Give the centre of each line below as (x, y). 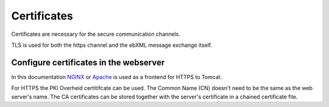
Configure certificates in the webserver (88, 62)
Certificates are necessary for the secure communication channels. (96, 34)
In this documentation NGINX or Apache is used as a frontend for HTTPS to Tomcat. (117, 77)
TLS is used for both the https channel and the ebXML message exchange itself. (112, 45)
